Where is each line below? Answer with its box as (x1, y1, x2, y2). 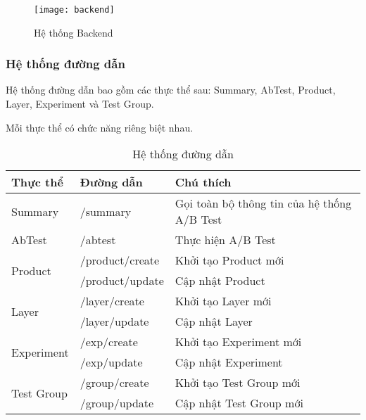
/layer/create (80, 293, 144, 310)
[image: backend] (34, 5, 115, 15)
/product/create (80, 252, 160, 269)
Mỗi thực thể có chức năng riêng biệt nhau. (6, 120, 194, 134)
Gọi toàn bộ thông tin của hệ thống (175, 195, 352, 212)
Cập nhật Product (175, 272, 265, 289)
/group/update (80, 395, 154, 412)
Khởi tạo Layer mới (175, 293, 272, 310)
